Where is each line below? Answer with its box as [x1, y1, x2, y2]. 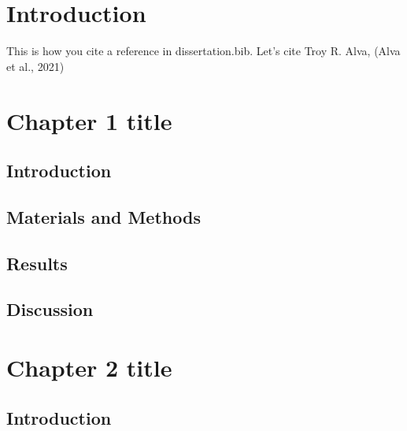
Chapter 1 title [6, 104, 172, 136]
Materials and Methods [6, 204, 201, 229]
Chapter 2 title [6, 351, 172, 383]
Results [6, 251, 68, 275]
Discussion [6, 297, 94, 321]
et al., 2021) [6, 58, 65, 74]
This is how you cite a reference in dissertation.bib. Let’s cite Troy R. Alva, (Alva [6, 43, 401, 59]
